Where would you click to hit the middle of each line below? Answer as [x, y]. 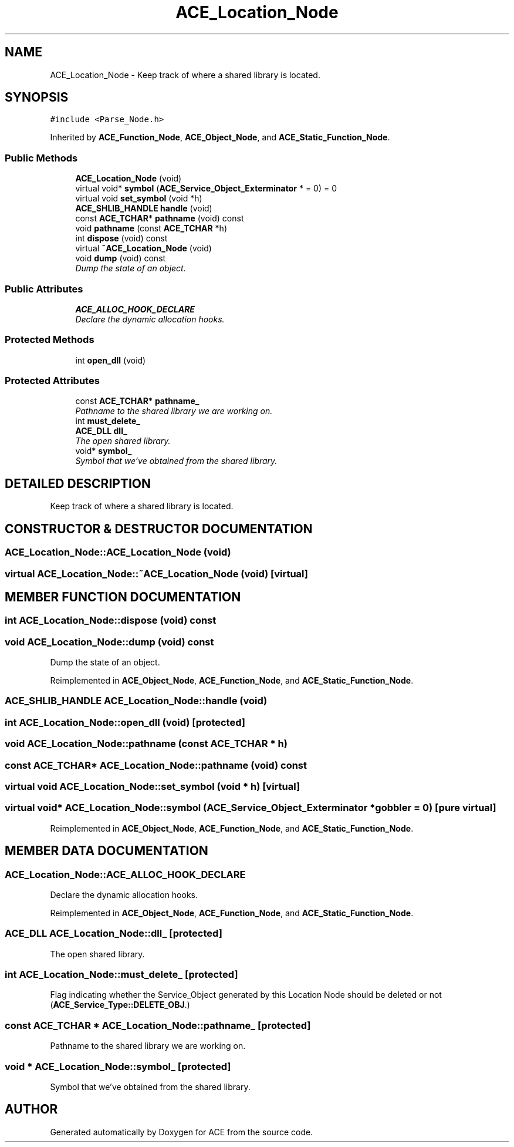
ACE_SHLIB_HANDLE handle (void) [144, 208]
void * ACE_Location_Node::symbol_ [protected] [118, 1066]
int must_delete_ [108, 421]
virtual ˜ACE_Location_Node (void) [143, 248]
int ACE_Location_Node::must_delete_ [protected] [121, 975]
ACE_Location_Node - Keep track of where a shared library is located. [185, 75]
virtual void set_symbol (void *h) [139, 199]
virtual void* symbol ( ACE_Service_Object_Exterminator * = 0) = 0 [206, 189]
